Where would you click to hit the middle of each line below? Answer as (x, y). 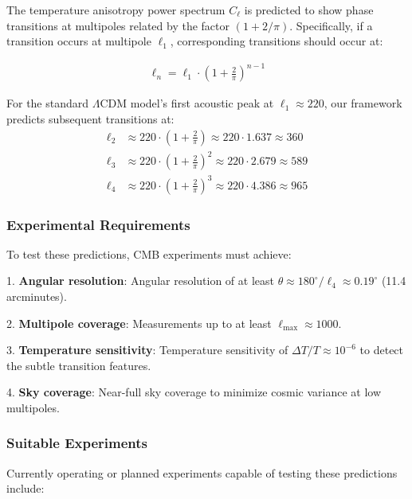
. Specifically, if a (331, 25)
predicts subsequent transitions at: (90, 118)
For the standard (48, 103)
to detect (382, 350)
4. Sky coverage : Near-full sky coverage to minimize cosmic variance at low (194, 392)
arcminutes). (37, 296)
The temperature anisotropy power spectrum (116, 10)
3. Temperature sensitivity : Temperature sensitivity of (147, 350)
